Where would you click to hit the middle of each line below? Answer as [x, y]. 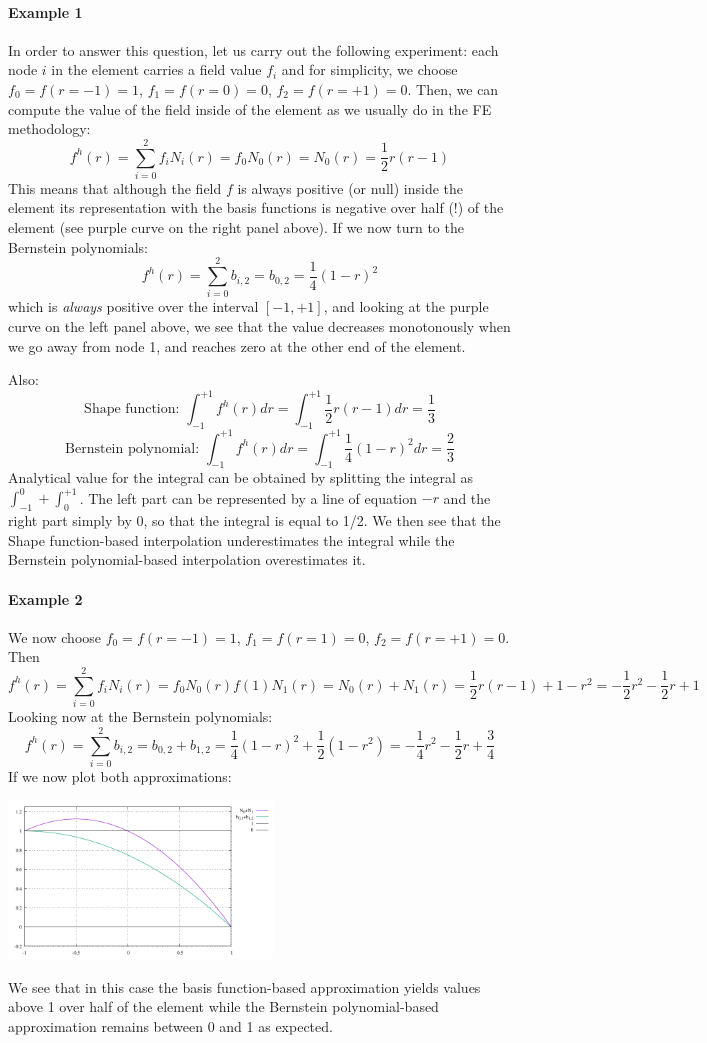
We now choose [55, 636]
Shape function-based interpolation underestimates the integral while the [231, 539]
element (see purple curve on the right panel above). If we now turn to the [236, 227]
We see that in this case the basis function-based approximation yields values [244, 986]
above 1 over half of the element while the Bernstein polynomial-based [223, 1006]
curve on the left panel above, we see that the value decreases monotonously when [259, 325]
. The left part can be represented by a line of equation [248, 497]
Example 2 [45, 598]
